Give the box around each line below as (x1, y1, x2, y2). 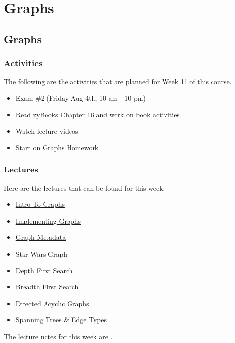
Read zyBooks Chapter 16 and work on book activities (15, 109, 180, 119)
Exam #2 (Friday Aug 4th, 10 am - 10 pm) (15, 92, 146, 103)
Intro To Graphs (15, 199, 65, 209)
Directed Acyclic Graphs (15, 298, 89, 308)
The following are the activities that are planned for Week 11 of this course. (4, 76, 232, 86)
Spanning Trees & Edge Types (15, 314, 107, 325)
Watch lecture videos (15, 126, 78, 136)
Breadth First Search (15, 282, 79, 292)
